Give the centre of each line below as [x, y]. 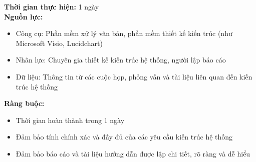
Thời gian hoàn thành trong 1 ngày [70, 120]
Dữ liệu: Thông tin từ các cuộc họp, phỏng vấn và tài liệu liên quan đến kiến [134, 76]
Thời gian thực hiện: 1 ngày [52, 6]
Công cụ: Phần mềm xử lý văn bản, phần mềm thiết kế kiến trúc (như [124, 33]
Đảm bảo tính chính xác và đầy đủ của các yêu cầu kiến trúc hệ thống [124, 137]
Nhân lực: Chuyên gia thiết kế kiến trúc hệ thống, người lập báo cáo [121, 60]
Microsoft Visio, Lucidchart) [59, 43]
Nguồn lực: [24, 16]
